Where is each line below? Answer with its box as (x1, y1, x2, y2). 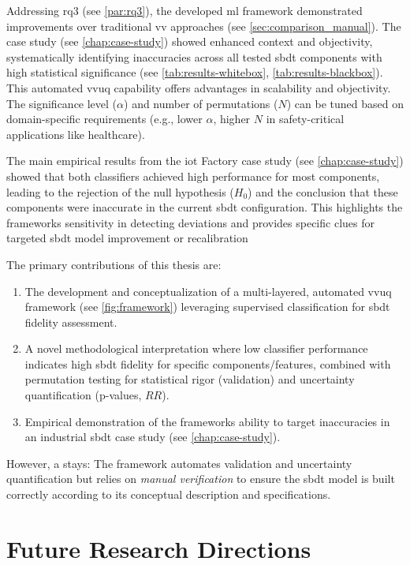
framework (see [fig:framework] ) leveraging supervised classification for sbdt (24, 298, 390, 315)
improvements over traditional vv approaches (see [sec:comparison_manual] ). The (6, 17, 401, 34)
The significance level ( (6, 95, 117, 111)
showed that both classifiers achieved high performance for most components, (6, 167, 380, 184)
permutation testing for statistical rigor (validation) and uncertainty (24, 371, 355, 387)
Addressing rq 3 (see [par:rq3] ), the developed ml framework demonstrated (6, 2, 363, 18)
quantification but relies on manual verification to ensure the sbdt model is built (6, 470, 395, 487)
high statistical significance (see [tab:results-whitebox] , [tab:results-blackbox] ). (6, 64, 383, 80)
